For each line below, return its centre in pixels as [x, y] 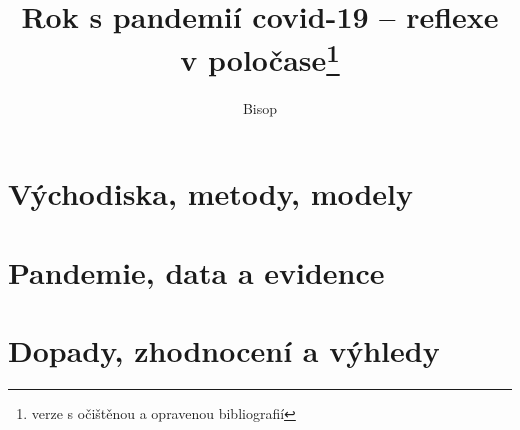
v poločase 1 [260, 57]
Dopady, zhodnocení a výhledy [224, 349]
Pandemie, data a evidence [196, 271]
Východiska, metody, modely [211, 193]
